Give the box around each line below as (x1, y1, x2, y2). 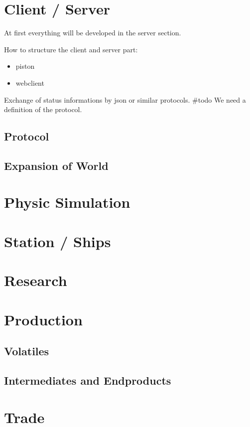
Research (4, 270, 67, 290)
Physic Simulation (4, 192, 130, 212)
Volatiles (4, 343, 49, 359)
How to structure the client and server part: (4, 44, 138, 54)
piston (15, 61, 35, 71)
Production (4, 309, 83, 329)
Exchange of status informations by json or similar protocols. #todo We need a (4, 94, 246, 105)
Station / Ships (4, 231, 111, 251)
